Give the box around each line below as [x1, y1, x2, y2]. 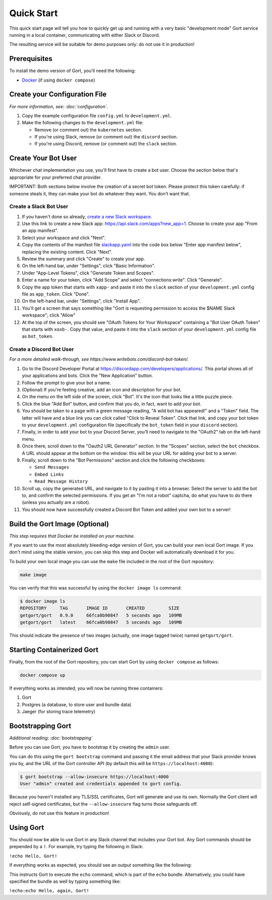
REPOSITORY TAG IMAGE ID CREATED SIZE [20, 606, 180, 611]
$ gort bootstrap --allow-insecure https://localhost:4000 [20, 774, 169, 780]
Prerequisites [9, 54, 52, 63]
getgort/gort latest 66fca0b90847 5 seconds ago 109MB [20, 619, 182, 625]
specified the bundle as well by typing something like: [9, 878, 121, 884]
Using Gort [9, 823, 44, 832]
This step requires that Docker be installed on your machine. [9, 533, 135, 539]
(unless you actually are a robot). [22, 499, 91, 505]
